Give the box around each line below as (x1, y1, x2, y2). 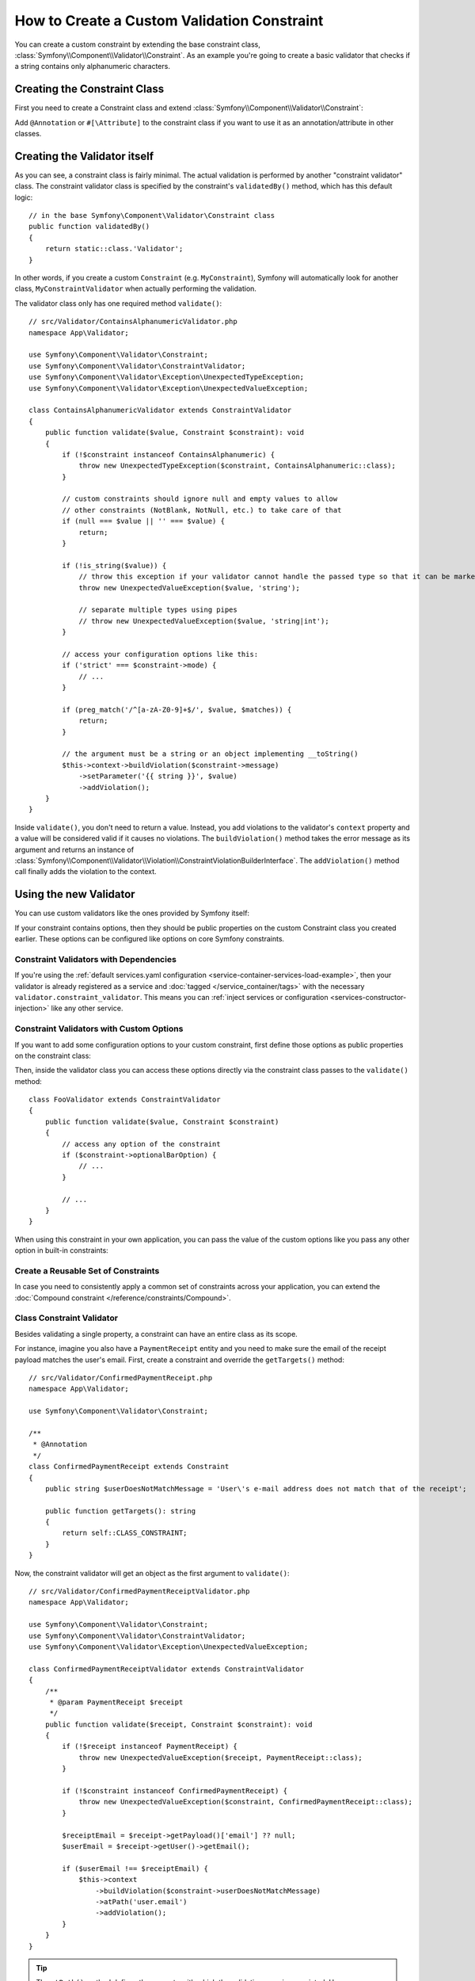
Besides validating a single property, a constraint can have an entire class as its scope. (14, 1329, 298, 1338)
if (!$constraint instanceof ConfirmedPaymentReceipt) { (62, 1787, 288, 1796)
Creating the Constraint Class (14, 82, 165, 96)
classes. (14, 129, 42, 139)
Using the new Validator (14, 887, 135, 901)
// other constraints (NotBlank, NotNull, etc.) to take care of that (62, 506, 342, 514)
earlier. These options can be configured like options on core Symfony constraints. (14, 934, 285, 944)
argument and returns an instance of (14, 845, 135, 854)
